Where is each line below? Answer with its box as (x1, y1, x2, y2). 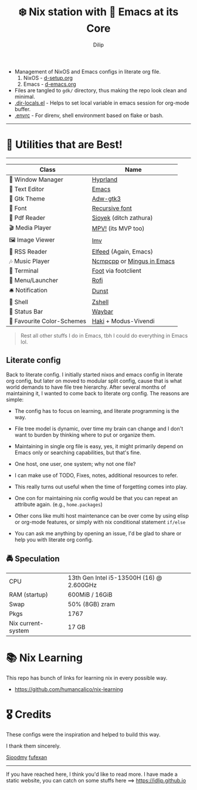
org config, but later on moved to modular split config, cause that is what (6, 377, 182, 384)
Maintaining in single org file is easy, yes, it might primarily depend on (14, 442, 184, 449)
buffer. (14, 105, 31, 112)
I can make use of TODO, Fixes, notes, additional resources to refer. (14, 472, 178, 479)
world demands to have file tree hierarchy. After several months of (6, 384, 167, 391)
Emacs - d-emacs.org (23, 81, 76, 88)
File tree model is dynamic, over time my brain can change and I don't (14, 425, 184, 432)
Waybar (91, 307, 113, 315)
